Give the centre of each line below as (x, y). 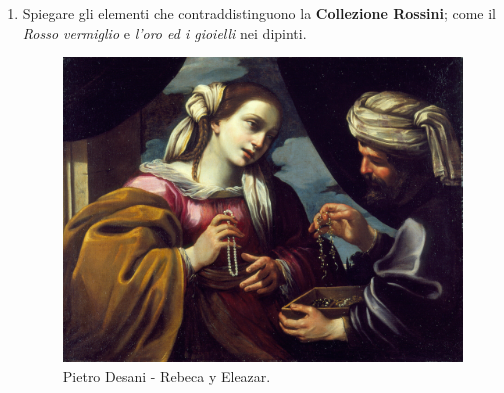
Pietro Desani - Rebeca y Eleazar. (166, 375)
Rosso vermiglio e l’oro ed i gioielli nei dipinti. (164, 32)
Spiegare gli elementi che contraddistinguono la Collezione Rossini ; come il (259, 13)
